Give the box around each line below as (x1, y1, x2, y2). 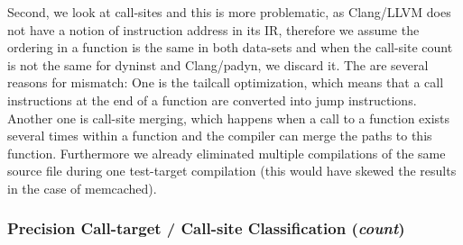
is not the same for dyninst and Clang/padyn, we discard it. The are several (7, 55, 429, 74)
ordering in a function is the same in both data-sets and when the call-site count (7, 38, 453, 57)
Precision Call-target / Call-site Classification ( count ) (7, 217, 405, 240)
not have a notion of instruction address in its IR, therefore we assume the (7, 20, 420, 39)
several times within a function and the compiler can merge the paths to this (7, 126, 432, 145)
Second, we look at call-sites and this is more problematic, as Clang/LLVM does (7, 3, 451, 21)
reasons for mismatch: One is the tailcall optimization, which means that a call (7, 73, 444, 92)
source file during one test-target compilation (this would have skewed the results (7, 161, 457, 180)
